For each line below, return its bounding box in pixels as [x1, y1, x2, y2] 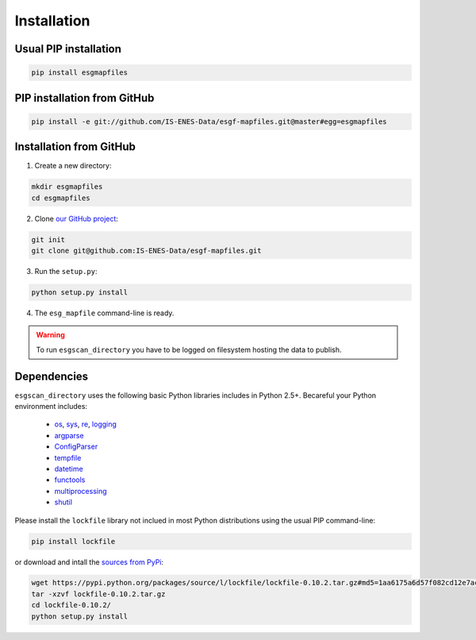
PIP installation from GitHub [14, 91, 155, 105]
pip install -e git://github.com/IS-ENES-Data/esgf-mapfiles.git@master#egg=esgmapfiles [31, 117, 388, 126]
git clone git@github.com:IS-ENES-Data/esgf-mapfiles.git [31, 246, 262, 255]
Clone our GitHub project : [34, 214, 119, 223]
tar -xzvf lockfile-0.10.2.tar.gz [31, 589, 166, 599]
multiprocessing [54, 486, 107, 495]
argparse [54, 430, 84, 440]
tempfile [54, 453, 82, 462]
